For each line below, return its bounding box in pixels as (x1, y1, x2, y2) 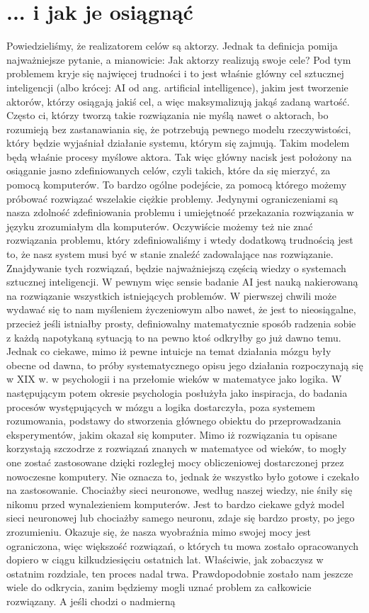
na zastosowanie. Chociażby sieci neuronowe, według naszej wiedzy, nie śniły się (6, 483, 353, 497)
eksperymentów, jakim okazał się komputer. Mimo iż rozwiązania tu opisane (6, 427, 337, 442)
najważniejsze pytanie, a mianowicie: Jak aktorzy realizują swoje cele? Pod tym (6, 52, 351, 67)
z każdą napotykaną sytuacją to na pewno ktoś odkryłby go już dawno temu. (6, 330, 341, 344)
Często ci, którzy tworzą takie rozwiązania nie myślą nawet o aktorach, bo (6, 108, 329, 123)
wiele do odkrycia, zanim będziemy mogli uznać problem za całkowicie (6, 580, 312, 595)
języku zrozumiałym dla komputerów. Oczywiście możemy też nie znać (6, 218, 313, 233)
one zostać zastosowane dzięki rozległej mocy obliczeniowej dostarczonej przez (6, 454, 344, 469)
